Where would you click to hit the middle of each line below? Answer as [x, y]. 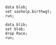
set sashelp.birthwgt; [28, 11]
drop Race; [16, 33]
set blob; [15, 29]
